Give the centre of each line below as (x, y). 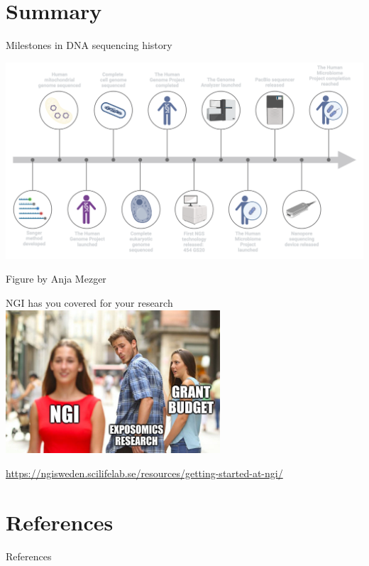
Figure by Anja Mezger (56, 279)
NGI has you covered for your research (89, 303)
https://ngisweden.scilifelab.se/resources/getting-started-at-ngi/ (144, 473)
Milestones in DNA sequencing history (89, 45)
